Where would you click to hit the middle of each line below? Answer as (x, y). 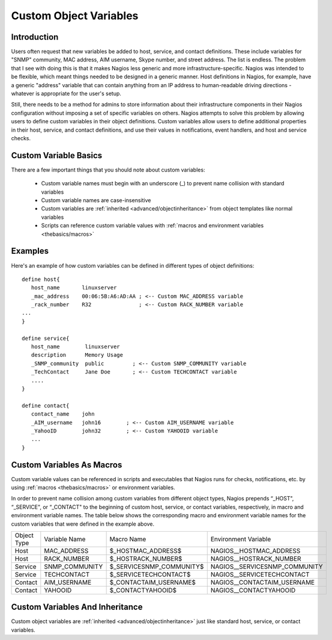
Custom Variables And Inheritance (77, 607)
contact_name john (63, 414)
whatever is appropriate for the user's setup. (66, 94)
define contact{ (46, 405)
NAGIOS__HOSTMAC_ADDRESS (255, 550)
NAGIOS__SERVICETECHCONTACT (260, 574)
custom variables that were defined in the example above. (83, 524)
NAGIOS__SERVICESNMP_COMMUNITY (267, 567)
